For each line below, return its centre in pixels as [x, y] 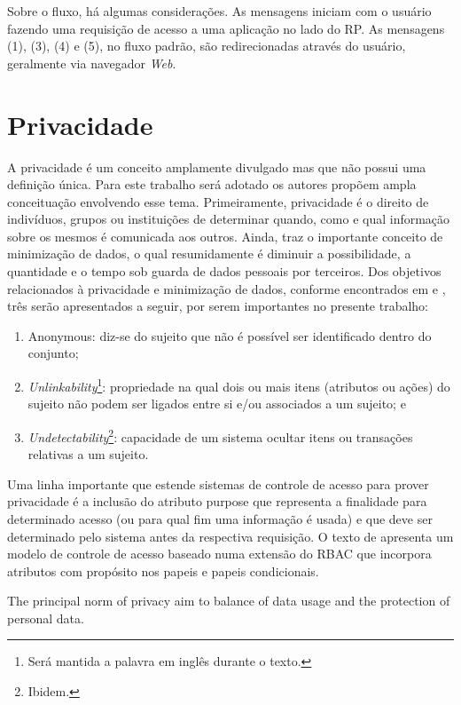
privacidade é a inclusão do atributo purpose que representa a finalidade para [217, 501]
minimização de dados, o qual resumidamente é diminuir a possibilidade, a [209, 253]
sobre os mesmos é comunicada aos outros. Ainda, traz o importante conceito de [225, 236]
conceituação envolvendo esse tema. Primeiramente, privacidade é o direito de [218, 201]
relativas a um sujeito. [88, 454]
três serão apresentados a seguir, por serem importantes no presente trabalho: [218, 306]
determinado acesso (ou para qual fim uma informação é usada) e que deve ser [220, 518]
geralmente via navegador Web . [92, 63]
